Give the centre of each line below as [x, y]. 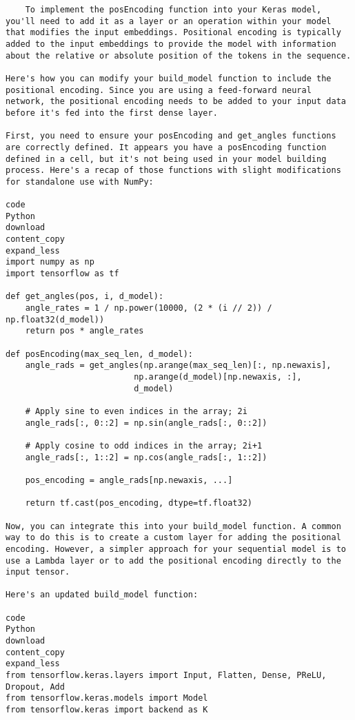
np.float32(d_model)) [55, 319]
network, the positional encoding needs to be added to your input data [176, 102]
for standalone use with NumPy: [80, 182]
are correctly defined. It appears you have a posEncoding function [166, 147]
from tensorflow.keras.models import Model [107, 698]
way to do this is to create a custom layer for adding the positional [173, 538]
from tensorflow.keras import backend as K [107, 710]
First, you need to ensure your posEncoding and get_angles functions [171, 136]
